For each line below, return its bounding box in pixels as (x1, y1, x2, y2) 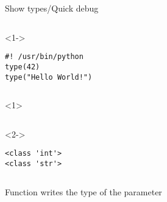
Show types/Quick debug (5, 2, 99, 14)
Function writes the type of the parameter (5, 185, 162, 198)
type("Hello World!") (5, 72, 93, 82)
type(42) (5, 62, 40, 71)
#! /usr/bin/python (5, 52, 83, 61)
